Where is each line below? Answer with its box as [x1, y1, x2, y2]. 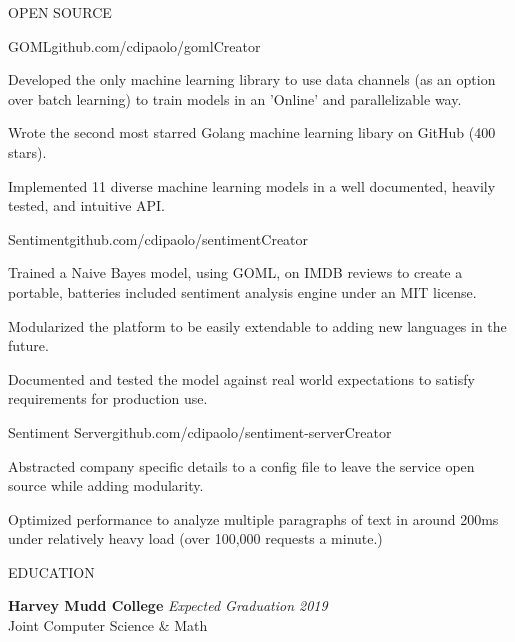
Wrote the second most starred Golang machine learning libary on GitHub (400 [8, 122, 496, 143]
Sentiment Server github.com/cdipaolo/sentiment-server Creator [8, 421, 392, 442]
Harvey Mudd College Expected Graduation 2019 [8, 595, 328, 616]
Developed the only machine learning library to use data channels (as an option [8, 69, 496, 90]
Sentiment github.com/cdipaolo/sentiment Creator [8, 228, 309, 249]
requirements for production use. [8, 388, 208, 409]
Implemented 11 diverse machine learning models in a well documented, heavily [8, 175, 496, 196]
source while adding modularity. [8, 475, 204, 496]
